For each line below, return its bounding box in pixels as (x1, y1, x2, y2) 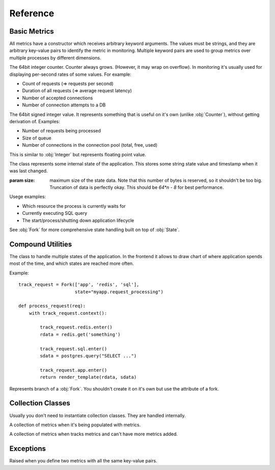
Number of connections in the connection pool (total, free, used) (22, 142, 158, 148)
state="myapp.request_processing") (74, 289, 164, 295)
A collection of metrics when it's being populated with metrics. (9, 422, 141, 428)
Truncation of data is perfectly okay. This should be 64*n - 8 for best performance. (49, 184, 224, 190)
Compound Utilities (9, 240, 72, 248)
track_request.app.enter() (40, 367, 107, 373)
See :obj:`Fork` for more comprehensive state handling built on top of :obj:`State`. (9, 227, 180, 233)
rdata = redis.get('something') (40, 331, 121, 337)
